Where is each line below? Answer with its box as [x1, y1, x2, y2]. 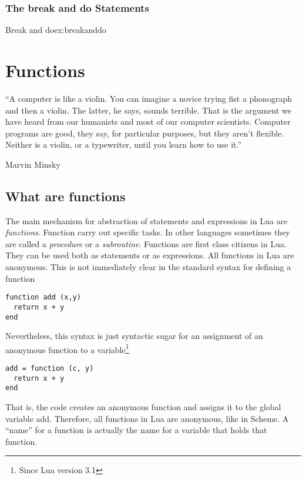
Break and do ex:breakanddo [5, 24, 106, 36]
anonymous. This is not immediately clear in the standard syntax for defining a [5, 261, 291, 273]
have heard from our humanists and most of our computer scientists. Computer [5, 115, 291, 128]
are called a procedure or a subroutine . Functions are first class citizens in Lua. [5, 237, 287, 250]
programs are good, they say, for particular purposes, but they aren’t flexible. [5, 127, 284, 139]
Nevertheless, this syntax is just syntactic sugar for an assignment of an [5, 330, 263, 342]
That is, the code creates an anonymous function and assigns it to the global [5, 401, 281, 413]
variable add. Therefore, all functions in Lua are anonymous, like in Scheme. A [5, 412, 289, 424]
